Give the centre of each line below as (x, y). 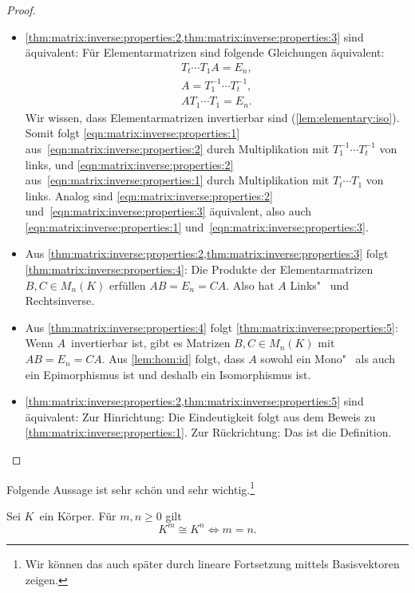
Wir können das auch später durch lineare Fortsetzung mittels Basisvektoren (212, 563)
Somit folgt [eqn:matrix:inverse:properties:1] (132, 133)
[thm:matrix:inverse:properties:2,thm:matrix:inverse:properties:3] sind (194, 36)
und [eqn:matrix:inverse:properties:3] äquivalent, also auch (168, 211)
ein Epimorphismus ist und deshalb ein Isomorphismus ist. (168, 374)
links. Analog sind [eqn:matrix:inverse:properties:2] (149, 195)
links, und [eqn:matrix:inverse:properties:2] (129, 164)
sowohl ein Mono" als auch (328, 359)
